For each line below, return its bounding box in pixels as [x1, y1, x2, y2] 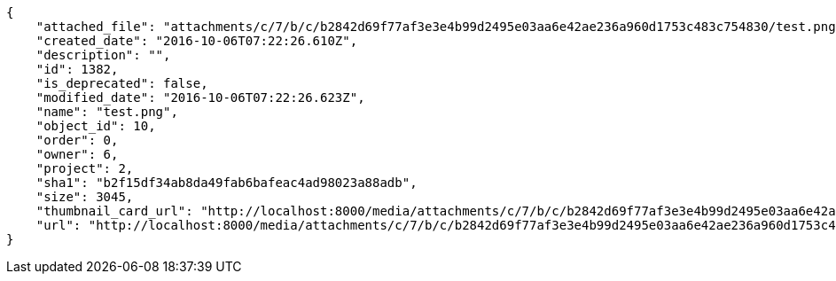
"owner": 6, [35, 147, 119, 161]
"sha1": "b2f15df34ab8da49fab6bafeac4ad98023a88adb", [35, 176, 418, 190]
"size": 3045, [35, 190, 134, 204]
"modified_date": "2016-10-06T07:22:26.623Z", [35, 90, 365, 105]
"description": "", [35, 48, 171, 62]
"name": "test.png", [35, 105, 178, 119]
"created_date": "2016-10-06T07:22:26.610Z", [35, 34, 358, 48]
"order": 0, [35, 133, 119, 147]
